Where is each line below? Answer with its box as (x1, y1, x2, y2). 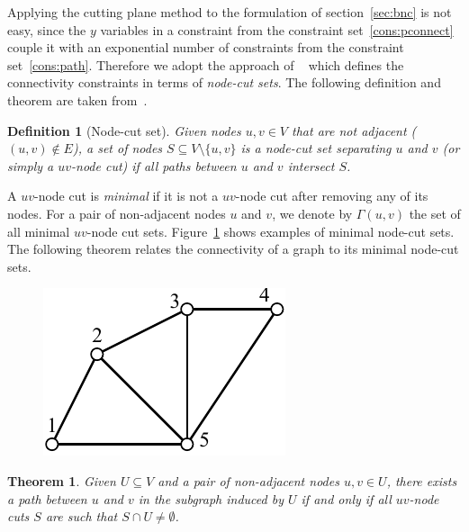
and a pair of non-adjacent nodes (158, 471, 339, 490)
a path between (7, 489, 87, 508)
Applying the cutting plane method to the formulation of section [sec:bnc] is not (7, 3, 452, 21)
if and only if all (301, 489, 392, 508)
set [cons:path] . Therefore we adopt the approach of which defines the (7, 55, 404, 74)
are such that (45, 507, 118, 526)
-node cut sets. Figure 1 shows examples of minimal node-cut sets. (86, 221, 455, 240)
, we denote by (272, 203, 353, 222)
